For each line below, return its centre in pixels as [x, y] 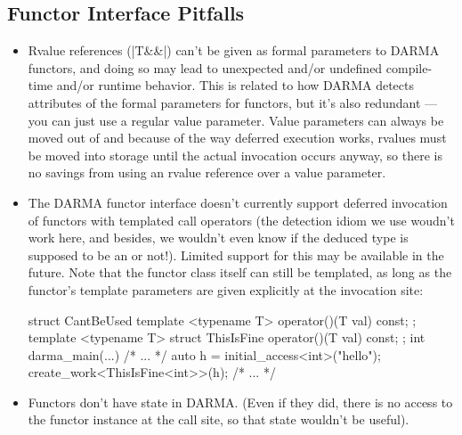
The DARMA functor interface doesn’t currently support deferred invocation [238, 202]
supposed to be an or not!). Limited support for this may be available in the [236, 254]
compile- [409, 67]
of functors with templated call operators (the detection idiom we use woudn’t [241, 220]
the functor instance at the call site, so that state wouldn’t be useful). [219, 419]
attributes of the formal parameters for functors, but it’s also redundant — [232, 102]
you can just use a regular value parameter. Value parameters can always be [236, 120]
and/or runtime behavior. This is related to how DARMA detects [235, 85]
